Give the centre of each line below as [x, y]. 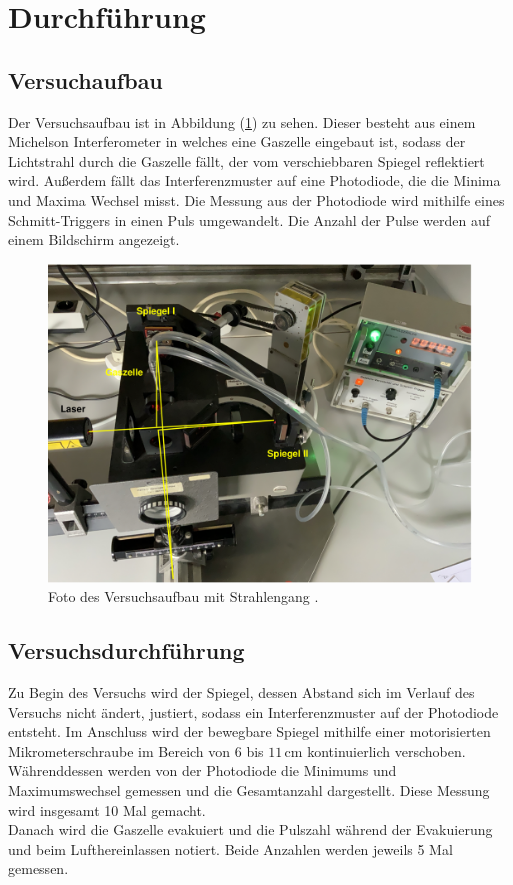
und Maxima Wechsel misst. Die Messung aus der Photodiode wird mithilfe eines [256, 199]
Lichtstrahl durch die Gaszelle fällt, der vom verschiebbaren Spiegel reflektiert [246, 160]
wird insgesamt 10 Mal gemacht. [107, 809]
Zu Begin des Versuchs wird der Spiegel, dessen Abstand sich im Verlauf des [241, 691]
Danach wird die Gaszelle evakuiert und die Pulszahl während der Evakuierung [250, 829]
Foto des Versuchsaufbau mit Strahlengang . [183, 596]
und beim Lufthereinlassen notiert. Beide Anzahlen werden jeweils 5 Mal [230, 848]
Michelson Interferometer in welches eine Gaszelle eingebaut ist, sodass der [237, 141]
